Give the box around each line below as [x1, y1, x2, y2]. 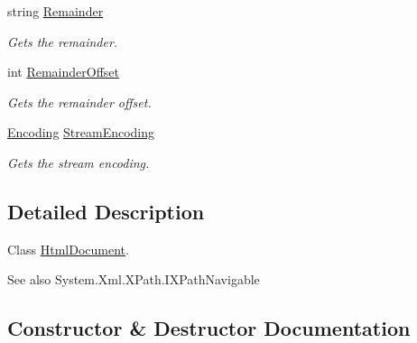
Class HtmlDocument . [7, 239, 129, 258]
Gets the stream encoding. [7, 153, 150, 171]
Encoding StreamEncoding [7, 123, 155, 142]
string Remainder [7, 2, 104, 20]
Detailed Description [7, 197, 205, 225]
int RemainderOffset [7, 62, 119, 81]
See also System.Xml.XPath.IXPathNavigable [7, 270, 260, 289]
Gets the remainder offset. [7, 92, 152, 111]
